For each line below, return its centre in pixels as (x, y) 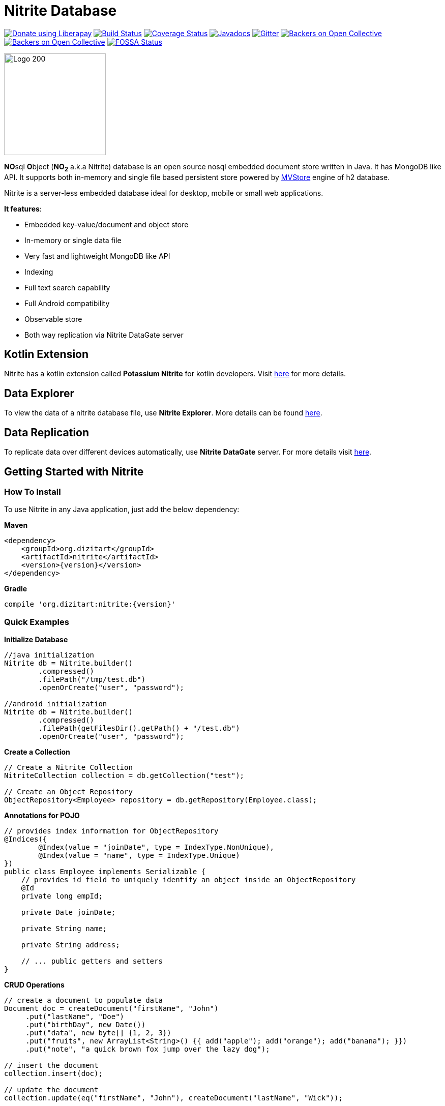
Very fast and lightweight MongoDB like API (97, 256)
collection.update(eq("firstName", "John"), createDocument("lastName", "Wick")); (173, 1098)
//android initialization (56, 704)
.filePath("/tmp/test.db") (92, 680)
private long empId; (62, 896)
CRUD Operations (34, 985)
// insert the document (51, 1066)
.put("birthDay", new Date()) (86, 1025)
